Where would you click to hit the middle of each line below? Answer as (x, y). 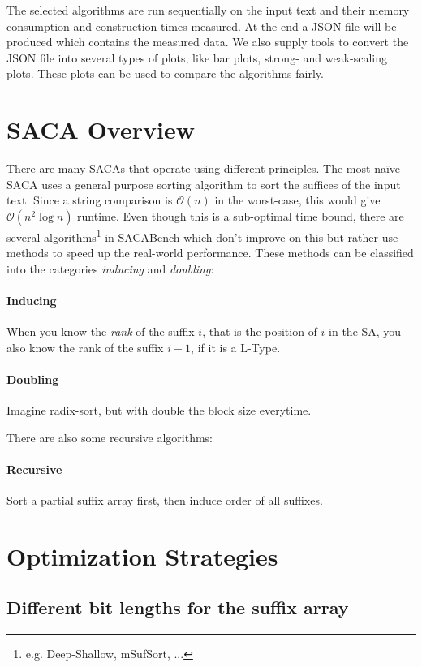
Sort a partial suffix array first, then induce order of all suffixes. (165, 500)
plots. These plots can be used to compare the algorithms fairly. (165, 73)
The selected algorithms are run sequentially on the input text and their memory (208, 10)
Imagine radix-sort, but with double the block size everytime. (159, 410)
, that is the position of (260, 331)
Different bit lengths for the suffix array (178, 607)
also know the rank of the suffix (85, 347)
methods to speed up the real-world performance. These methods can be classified (210, 253)
